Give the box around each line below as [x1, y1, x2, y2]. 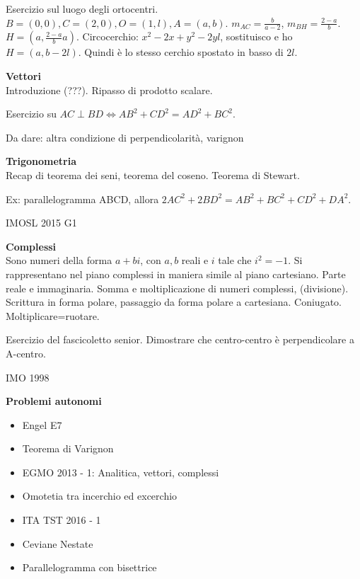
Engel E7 [22, 417, 62, 432]
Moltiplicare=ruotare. [6, 308, 100, 323]
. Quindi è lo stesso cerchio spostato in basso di [78, 45, 284, 59]
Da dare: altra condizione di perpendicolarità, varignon [6, 130, 244, 144]
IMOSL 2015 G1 [6, 215, 77, 230]
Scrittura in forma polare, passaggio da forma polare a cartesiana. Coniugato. [6, 294, 342, 309]
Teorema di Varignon [22, 441, 114, 456]
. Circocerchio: [76, 29, 139, 44]
